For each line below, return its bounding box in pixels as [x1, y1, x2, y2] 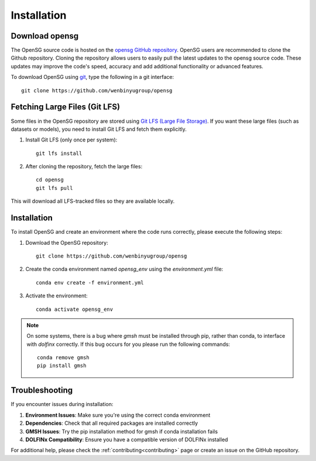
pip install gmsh [37, 362, 87, 369]
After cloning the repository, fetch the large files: [25, 163, 143, 170]
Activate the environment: [25, 292, 88, 299]
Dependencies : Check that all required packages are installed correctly [25, 420, 198, 427]
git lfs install [36, 150, 83, 157]
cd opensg [36, 176, 64, 183]
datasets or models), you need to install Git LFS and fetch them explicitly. [11, 126, 187, 133]
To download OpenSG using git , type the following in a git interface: [11, 74, 174, 81]
